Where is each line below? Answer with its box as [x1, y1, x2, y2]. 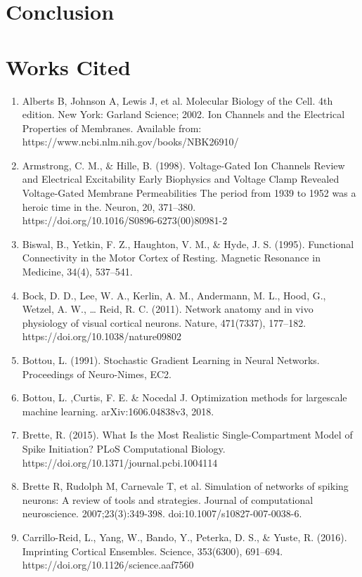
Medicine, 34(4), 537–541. [22, 264, 133, 279]
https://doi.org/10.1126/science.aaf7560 [22, 557, 194, 572]
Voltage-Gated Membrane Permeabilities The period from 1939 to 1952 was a [22, 186, 356, 200]
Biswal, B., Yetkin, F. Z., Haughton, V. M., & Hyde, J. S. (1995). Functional [22, 236, 354, 251]
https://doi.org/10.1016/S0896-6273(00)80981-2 [22, 213, 228, 228]
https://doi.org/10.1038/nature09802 [22, 329, 181, 344]
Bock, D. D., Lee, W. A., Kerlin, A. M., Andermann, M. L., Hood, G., [22, 287, 326, 302]
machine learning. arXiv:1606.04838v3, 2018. [22, 403, 214, 418]
